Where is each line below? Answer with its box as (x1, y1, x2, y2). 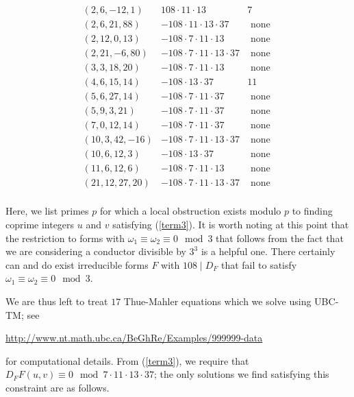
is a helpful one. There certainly (201, 244, 336, 258)
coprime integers (5, 217, 75, 232)
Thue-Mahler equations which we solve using (123, 294, 312, 308)
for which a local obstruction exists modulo (99, 204, 281, 218)
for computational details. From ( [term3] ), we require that (5, 353, 249, 368)
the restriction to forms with (5, 230, 125, 245)
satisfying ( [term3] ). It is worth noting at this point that (112, 217, 349, 232)
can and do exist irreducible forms (5, 257, 149, 272)
